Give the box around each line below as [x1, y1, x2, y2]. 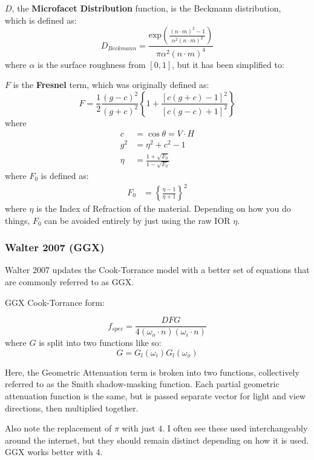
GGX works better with [5, 445, 93, 458]
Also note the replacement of [5, 422, 112, 435]
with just [122, 422, 155, 435]
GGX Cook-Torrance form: [5, 296, 105, 308]
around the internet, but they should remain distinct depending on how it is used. [5, 433, 309, 446]
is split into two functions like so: [39, 336, 162, 349]
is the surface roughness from [38, 58, 146, 70]
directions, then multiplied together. [5, 401, 139, 414]
